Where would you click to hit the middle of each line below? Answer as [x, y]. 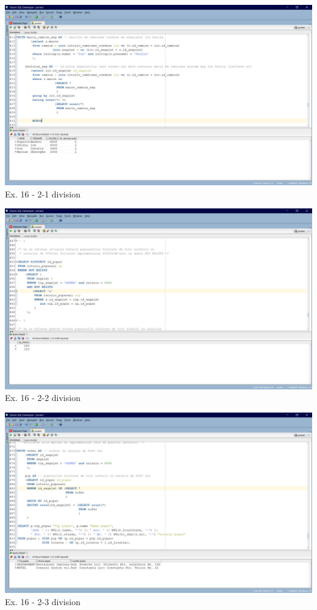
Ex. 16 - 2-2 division [43, 398]
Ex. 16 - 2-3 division [43, 601]
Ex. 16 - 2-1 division [43, 193]
